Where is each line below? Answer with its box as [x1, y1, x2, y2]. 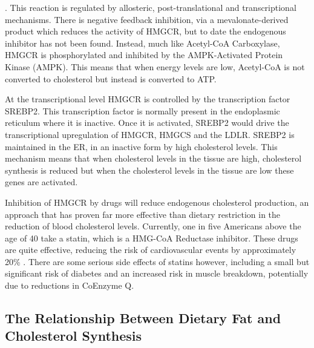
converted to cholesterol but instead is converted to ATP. [5, 72, 217, 85]
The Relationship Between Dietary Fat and [5, 309, 281, 327]
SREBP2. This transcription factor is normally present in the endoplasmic [5, 104, 280, 117]
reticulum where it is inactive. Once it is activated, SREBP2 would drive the [5, 116, 289, 129]
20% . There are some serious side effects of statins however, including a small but [5, 255, 310, 268]
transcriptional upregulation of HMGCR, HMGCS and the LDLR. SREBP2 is [5, 128, 295, 140]
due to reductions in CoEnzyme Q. [5, 279, 134, 292]
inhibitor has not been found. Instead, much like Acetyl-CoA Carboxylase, [5, 36, 280, 49]
